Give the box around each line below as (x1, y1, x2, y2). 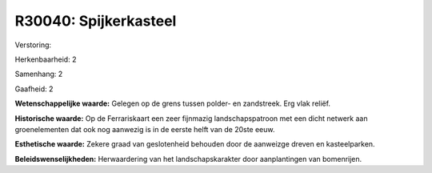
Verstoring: (14, 40, 52, 50)
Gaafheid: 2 (14, 84, 54, 94)
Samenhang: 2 (14, 69, 63, 79)
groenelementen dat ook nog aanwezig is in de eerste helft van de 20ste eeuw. (14, 124, 275, 134)
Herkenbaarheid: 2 (14, 54, 77, 64)
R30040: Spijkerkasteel (14, 12, 177, 30)
